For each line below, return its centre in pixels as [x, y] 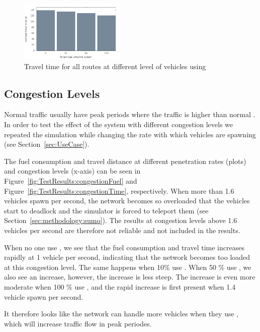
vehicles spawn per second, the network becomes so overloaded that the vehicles [127, 201]
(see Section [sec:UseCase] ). [47, 144]
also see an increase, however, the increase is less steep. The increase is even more [130, 277]
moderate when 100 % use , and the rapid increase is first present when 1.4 [120, 286]
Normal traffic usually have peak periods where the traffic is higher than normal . [130, 114]
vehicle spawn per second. [44, 296]
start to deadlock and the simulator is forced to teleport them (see [106, 210]
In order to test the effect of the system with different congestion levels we [119, 124]
